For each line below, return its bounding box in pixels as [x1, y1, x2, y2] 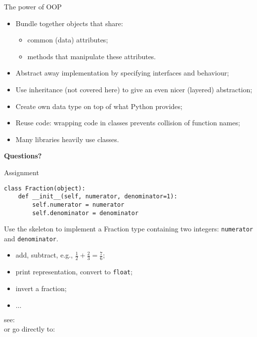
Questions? [4, 150, 42, 161]
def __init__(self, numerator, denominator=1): [18, 193, 177, 200]
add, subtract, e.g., [15, 250, 73, 260]
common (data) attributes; [27, 35, 108, 45]
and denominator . [4, 233, 58, 243]
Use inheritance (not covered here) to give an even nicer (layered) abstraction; [15, 84, 253, 94]
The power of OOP [4, 1, 62, 11]
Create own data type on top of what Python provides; [15, 101, 182, 111]
